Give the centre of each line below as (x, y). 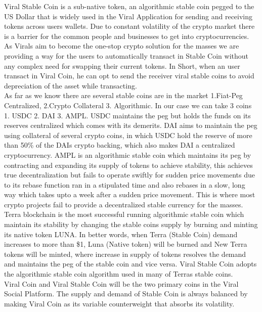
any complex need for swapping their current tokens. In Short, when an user (122, 65)
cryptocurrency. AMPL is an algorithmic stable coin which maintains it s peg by (128, 154)
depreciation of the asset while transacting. (71, 85)
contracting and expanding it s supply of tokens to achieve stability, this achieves (128, 165)
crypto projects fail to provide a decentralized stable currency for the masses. (124, 204)
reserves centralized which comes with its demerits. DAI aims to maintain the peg (131, 125)
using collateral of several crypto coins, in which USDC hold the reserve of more (128, 135)
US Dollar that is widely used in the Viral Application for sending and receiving (128, 16)
